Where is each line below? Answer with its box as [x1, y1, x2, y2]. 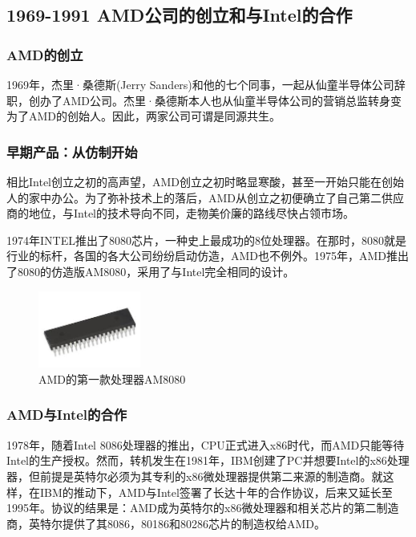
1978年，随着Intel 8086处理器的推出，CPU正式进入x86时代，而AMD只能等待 [6, 436, 405, 453]
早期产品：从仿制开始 [6, 141, 138, 161]
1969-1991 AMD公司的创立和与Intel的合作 [6, 2, 353, 27]
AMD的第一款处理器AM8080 [38, 370, 186, 387]
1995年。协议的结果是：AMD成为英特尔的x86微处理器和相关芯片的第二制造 [6, 499, 399, 516]
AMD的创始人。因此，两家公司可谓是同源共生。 [28, 108, 281, 124]
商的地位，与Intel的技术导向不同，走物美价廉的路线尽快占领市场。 [6, 205, 354, 222]
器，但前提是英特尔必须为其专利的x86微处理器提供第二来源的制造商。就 [6, 467, 383, 484]
